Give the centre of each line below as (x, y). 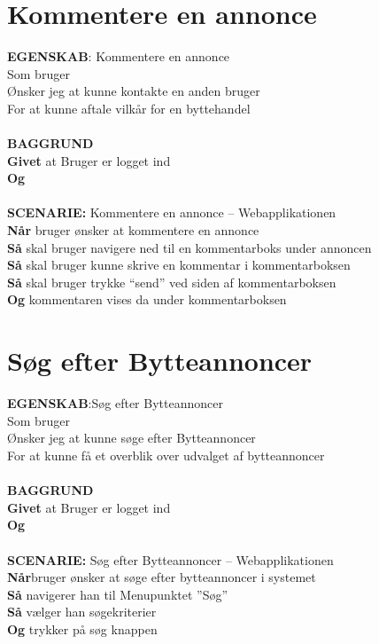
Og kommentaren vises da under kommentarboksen (147, 299)
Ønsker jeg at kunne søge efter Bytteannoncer (131, 438)
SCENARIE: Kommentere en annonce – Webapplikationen (172, 212)
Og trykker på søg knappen (82, 628)
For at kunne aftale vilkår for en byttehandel (129, 108)
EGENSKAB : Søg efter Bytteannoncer (115, 403)
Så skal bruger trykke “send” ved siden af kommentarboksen (172, 282)
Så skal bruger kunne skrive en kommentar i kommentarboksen (179, 265)
